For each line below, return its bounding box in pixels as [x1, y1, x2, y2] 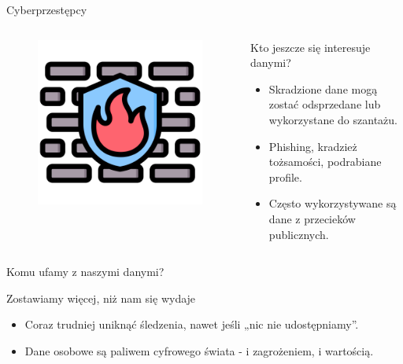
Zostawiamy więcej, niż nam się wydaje [6, 289, 196, 306]
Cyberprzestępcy [6, 2, 87, 17]
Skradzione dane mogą [268, 80, 378, 97]
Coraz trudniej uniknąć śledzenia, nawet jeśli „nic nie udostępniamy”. [24, 316, 359, 333]
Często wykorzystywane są [268, 195, 397, 211]
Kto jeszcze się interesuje [250, 39, 371, 55]
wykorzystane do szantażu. [268, 111, 397, 127]
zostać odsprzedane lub [268, 96, 381, 112]
